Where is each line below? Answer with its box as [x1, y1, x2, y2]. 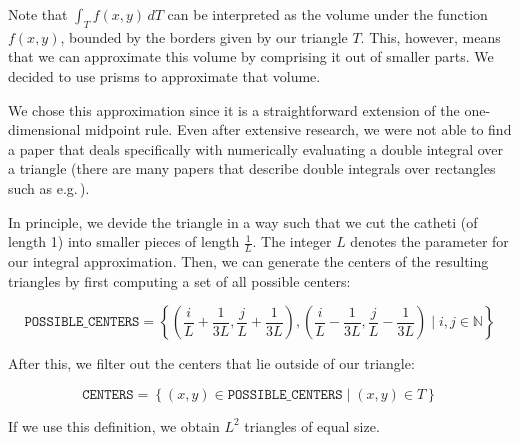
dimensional [8, 119, 81, 140]
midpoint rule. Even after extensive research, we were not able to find [85, 119, 512, 140]
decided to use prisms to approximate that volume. [8, 65, 321, 86]
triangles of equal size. [244, 415, 380, 436]
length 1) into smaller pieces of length [8, 231, 240, 252]
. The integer [252, 231, 332, 252]
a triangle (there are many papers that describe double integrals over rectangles [8, 158, 496, 179]
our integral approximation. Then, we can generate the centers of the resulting [8, 250, 489, 271]
